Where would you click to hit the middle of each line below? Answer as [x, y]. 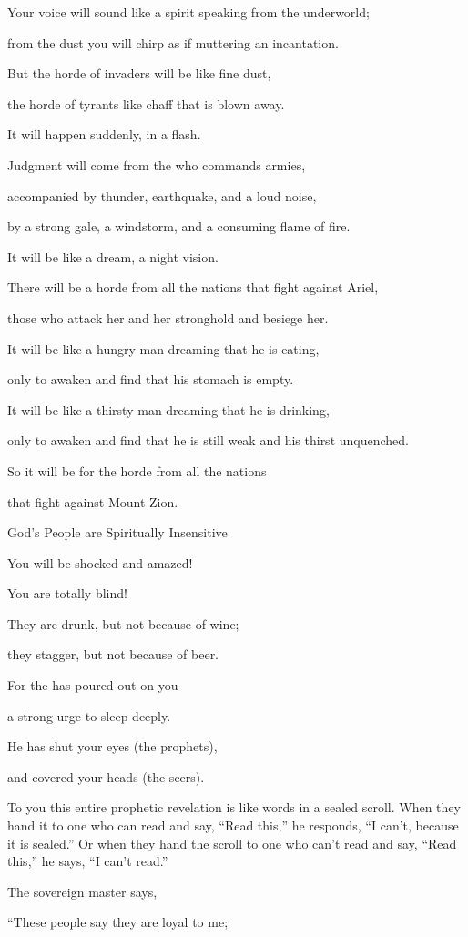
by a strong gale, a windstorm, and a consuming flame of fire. [179, 226]
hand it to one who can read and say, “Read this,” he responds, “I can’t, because [233, 825]
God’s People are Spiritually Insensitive [117, 532]
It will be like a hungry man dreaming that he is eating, [163, 348]
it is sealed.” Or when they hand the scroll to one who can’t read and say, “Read [232, 843]
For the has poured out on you [93, 685]
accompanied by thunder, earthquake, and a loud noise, [162, 195]
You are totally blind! [67, 593]
